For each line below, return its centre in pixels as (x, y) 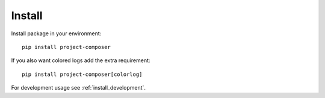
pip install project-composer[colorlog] (82, 74)
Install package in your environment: (56, 33)
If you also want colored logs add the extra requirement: (81, 60)
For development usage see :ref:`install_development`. (79, 88)
